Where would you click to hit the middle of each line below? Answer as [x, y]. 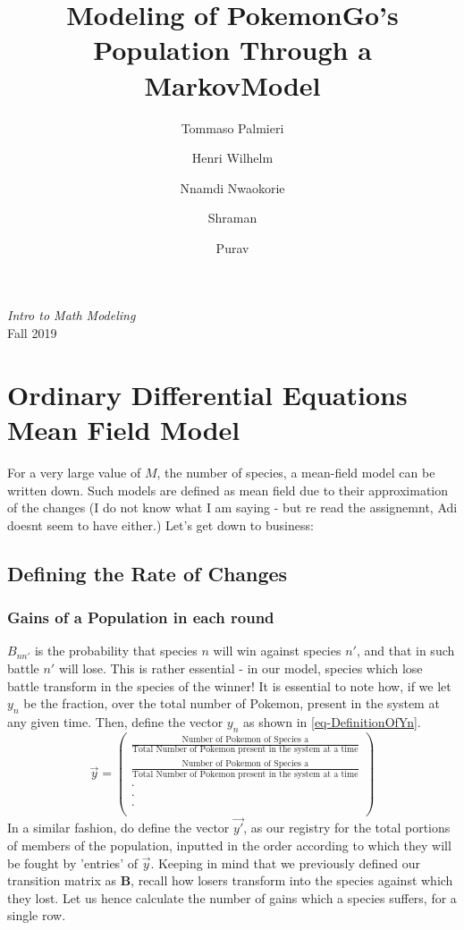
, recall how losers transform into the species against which [292, 880]
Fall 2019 [32, 333]
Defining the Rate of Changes [148, 573]
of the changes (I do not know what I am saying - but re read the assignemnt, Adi [232, 507]
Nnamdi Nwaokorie [232, 187]
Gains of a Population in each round [141, 617]
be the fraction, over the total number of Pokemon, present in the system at [232, 703]
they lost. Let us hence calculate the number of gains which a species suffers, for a [232, 897]
